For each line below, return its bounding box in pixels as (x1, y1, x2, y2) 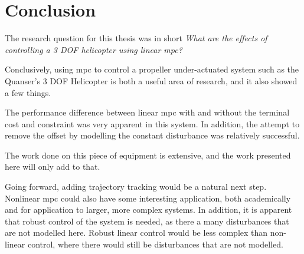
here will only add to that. (5, 160, 100, 173)
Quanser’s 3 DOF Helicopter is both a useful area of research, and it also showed (5, 74, 298, 87)
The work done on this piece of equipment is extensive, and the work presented (5, 149, 291, 161)
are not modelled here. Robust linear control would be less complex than (5, 226, 268, 239)
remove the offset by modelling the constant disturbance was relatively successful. (5, 129, 300, 141)
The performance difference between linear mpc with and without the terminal (5, 106, 290, 118)
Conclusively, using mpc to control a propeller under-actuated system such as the (5, 63, 299, 75)
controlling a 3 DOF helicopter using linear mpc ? (5, 43, 182, 55)
